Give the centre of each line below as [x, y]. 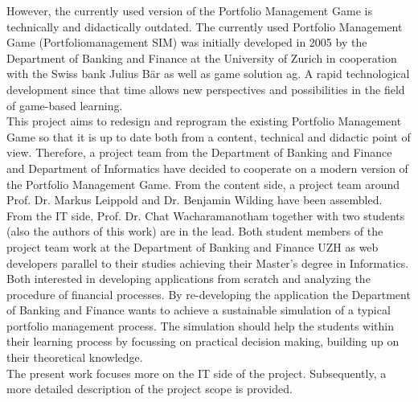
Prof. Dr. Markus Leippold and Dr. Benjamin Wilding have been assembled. [195, 200]
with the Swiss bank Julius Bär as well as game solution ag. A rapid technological [208, 74]
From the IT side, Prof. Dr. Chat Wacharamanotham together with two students [206, 215]
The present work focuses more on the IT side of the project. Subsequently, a [197, 373]
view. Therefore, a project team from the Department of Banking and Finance [199, 152]
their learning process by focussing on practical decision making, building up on [203, 341]
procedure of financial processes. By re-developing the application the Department [209, 294]
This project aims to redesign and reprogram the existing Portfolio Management [204, 121]
